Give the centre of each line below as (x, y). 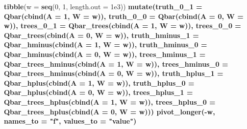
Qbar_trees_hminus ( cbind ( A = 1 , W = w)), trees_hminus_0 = (116, 64)
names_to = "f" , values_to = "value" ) (70, 121)
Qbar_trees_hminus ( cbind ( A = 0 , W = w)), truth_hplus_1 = (114, 73)
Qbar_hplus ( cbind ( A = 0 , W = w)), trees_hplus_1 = (99, 92)
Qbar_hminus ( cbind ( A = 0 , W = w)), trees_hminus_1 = (105, 54)
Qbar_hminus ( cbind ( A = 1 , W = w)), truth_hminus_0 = (106, 45)
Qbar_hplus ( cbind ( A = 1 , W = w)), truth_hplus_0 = (99, 83)
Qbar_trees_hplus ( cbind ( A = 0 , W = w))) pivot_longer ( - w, (110, 111)
